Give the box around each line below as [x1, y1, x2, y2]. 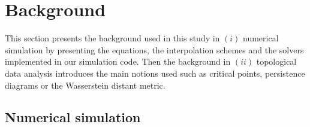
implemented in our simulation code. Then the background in [5, 55, 231, 68]
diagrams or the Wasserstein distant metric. [5, 78, 165, 91]
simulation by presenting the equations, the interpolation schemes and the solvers [5, 43, 304, 56]
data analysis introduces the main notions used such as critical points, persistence [5, 66, 305, 79]
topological [256, 55, 297, 68]
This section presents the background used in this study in [5, 32, 220, 44]
